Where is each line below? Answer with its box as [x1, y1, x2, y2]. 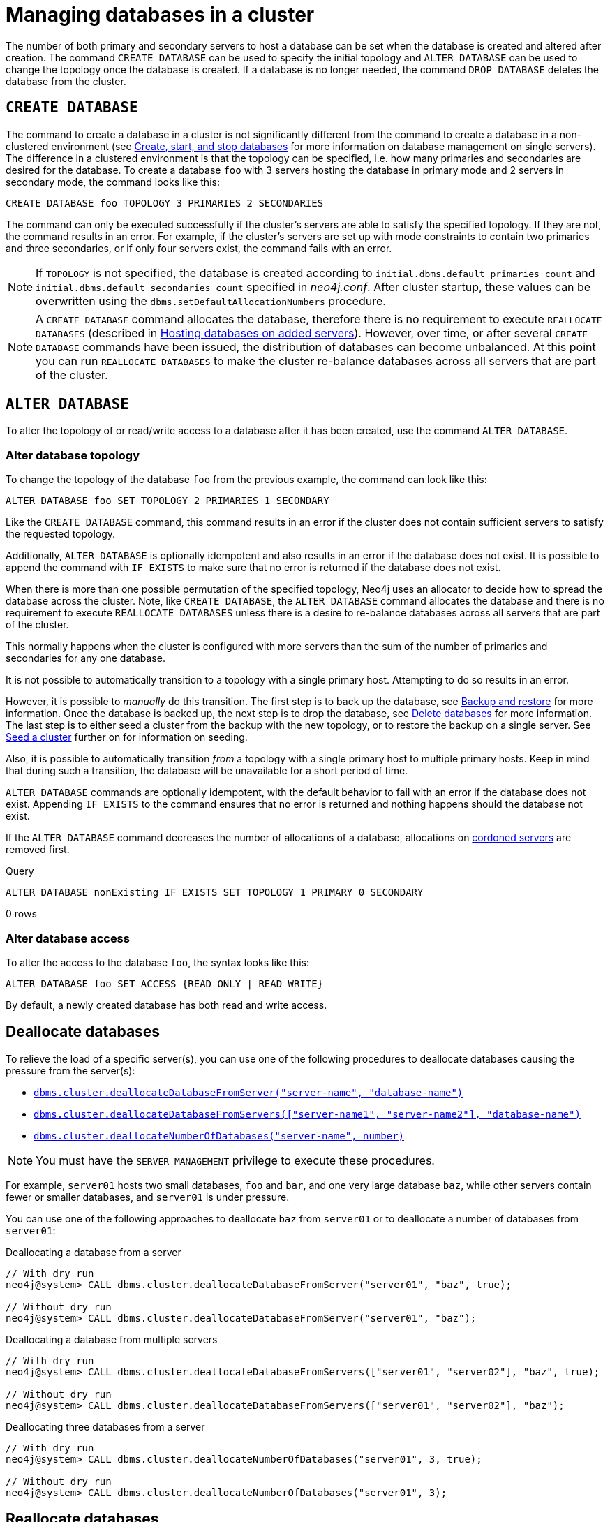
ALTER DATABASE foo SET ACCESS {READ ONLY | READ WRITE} [6, 977, 324, 989]
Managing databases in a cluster [6, 3, 315, 27]
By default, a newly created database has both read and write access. [6, 998, 327, 1011]
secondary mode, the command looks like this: [6, 175, 220, 188]
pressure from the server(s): [6, 1064, 135, 1077]
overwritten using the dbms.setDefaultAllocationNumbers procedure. [36, 293, 386, 308]
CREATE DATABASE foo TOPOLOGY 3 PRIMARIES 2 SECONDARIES [6, 197, 324, 209]
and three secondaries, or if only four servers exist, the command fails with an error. [6, 242, 392, 254]
